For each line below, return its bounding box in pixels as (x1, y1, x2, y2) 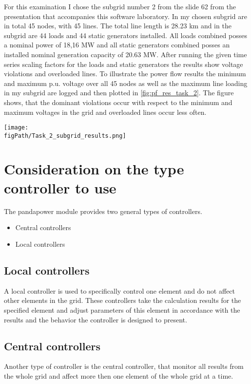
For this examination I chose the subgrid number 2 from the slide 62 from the (4, 1, 236, 11)
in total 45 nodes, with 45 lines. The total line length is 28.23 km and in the (4, 21, 232, 31)
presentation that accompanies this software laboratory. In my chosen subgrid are (4, 11, 247, 21)
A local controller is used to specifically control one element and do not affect (4, 285, 235, 296)
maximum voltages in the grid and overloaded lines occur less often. (4, 107, 207, 117)
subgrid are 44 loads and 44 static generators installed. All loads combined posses (4, 30, 247, 40)
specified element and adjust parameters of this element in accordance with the (4, 304, 240, 315)
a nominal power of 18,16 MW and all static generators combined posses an (4, 40, 230, 50)
